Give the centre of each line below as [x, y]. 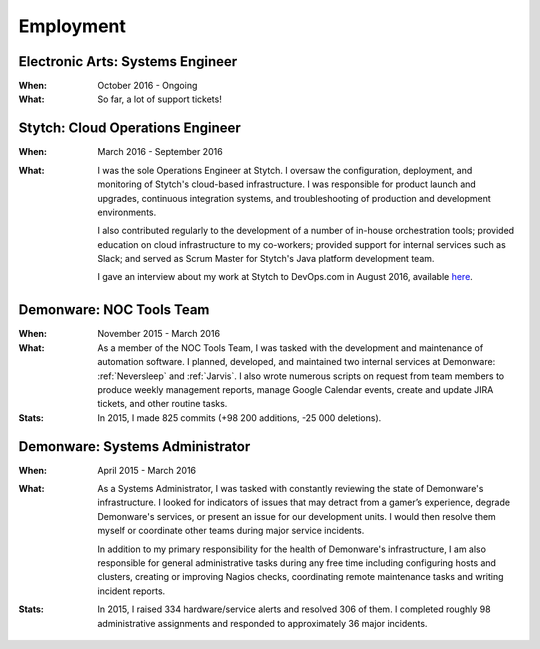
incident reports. [131, 591]
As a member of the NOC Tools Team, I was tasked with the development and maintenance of [290, 347]
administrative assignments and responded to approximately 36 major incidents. [262, 623]
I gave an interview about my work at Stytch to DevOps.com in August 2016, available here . [285, 277]
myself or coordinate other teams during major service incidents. [231, 531]
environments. [127, 212]
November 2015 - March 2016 [158, 334]
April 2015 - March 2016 [147, 470]
